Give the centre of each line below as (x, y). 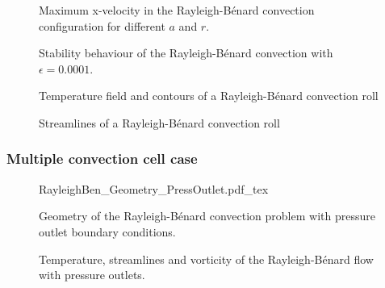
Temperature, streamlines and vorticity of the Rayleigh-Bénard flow (206, 259)
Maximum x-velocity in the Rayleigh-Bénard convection (177, 10)
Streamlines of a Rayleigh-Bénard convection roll (159, 122)
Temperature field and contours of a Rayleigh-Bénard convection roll (209, 96)
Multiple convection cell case (102, 159)
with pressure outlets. (92, 275)
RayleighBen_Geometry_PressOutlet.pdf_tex (154, 188)
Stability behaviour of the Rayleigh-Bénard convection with (186, 53)
